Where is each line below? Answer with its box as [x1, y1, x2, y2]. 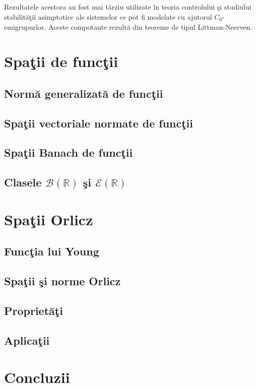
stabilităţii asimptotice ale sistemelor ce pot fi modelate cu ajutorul [4, 11, 212, 22]
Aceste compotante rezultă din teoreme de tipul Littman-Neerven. [48, 21, 252, 32]
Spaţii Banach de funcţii [4, 145, 133, 160]
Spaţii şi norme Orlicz [4, 273, 121, 289]
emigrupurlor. [4, 21, 46, 32]
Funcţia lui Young [4, 243, 99, 259]
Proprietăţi [4, 302, 63, 318]
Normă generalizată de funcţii [4, 85, 163, 101]
